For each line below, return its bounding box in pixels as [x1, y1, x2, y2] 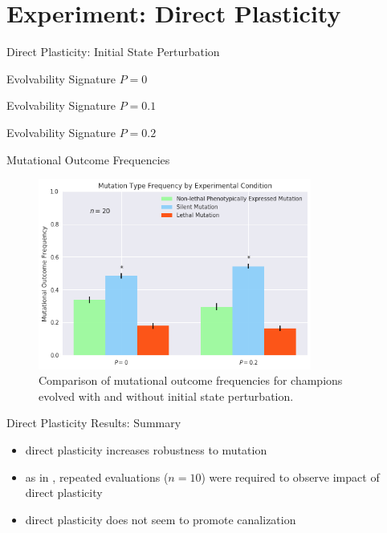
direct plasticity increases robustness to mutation [25, 441, 267, 458]
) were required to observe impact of [201, 468, 380, 485]
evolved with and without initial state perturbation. [39, 387, 294, 404]
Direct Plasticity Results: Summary [6, 414, 181, 431]
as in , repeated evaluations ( [25, 468, 169, 485]
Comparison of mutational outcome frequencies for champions [39, 372, 343, 389]
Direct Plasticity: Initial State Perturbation [6, 43, 220, 60]
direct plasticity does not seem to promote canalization [25, 511, 296, 527]
